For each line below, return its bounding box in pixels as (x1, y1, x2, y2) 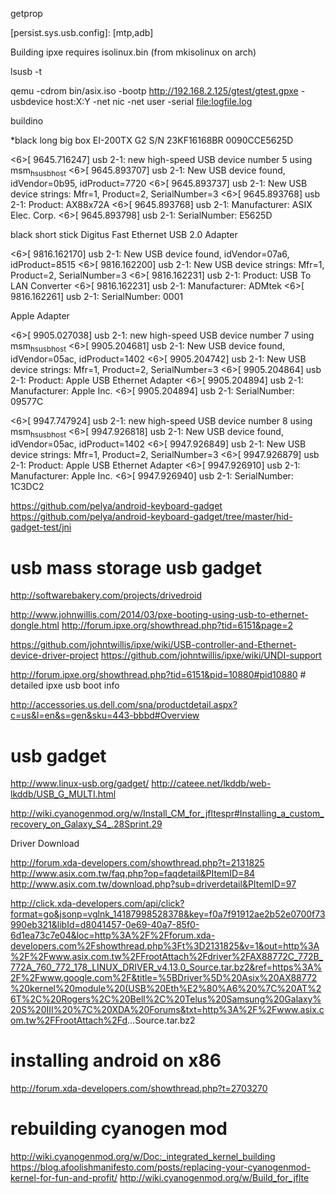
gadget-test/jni (10, 521, 72, 533)
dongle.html (10, 619, 60, 632)
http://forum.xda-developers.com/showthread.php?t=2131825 (10, 857, 265, 869)
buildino (10, 115, 44, 127)
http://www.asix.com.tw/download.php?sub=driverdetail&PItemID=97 (10, 878, 297, 890)
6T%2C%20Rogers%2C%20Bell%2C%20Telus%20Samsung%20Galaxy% (10, 993, 322, 1005)
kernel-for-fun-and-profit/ (10, 1172, 118, 1184)
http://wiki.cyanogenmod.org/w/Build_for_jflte (119, 1172, 310, 1184)
